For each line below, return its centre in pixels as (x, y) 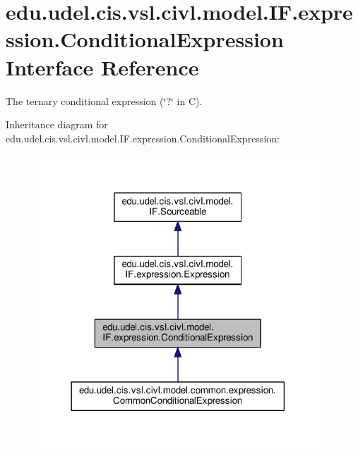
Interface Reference (102, 67)
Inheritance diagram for (57, 124)
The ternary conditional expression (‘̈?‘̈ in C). (104, 100)
